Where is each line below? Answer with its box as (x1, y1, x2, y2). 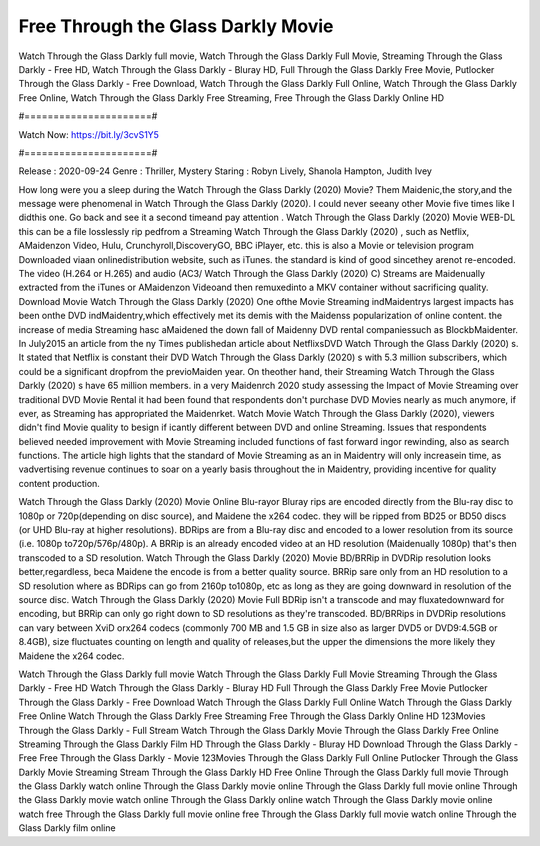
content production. (18, 477, 100, 489)
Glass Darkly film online (18, 822, 116, 834)
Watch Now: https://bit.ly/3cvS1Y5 (18, 128, 160, 140)
